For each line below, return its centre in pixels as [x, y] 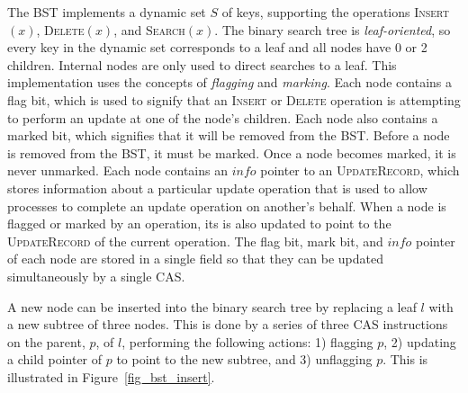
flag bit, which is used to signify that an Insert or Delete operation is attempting [234, 99]
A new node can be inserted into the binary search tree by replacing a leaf [212, 306]
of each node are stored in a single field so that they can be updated [195, 259]
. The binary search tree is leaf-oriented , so [333, 29]
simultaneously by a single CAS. [96, 276]
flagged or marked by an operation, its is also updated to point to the [199, 223]
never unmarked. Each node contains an [117, 170]
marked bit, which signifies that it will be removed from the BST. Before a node [229, 135]
